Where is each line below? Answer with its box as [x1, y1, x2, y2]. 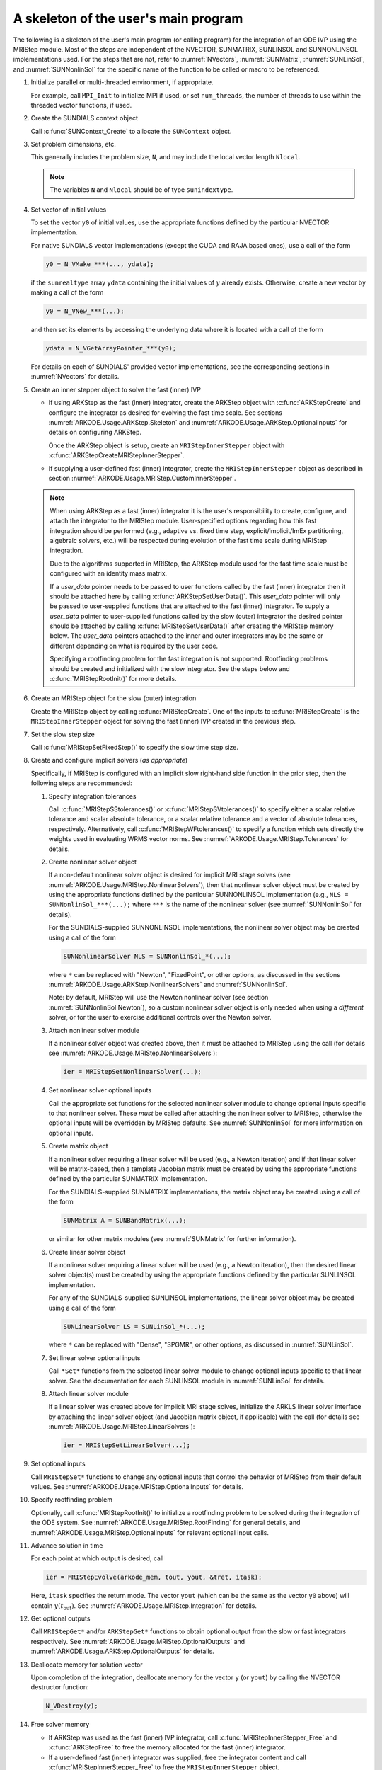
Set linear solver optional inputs [48, 1353, 141, 1362]
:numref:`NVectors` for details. [30, 372, 120, 381]
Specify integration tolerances [48, 792, 137, 800]
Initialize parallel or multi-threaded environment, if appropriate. [30, 78, 214, 86]
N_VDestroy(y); [45, 1702, 98, 1710]
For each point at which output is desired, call [30, 1554, 164, 1563]
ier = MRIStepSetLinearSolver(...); [63, 1441, 191, 1449]
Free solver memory [30, 1720, 90, 1729]
